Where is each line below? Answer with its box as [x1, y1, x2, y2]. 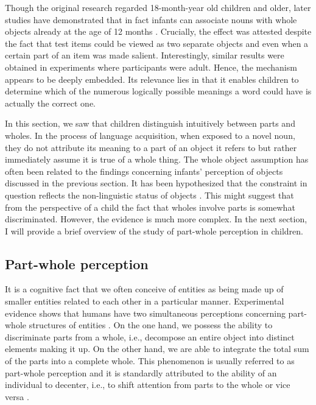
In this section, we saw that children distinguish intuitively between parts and [5, 117, 295, 130]
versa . [5, 390, 29, 403]
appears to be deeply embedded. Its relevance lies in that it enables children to [5, 72, 299, 85]
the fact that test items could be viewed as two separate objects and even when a [5, 37, 309, 49]
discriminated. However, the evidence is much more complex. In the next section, [5, 213, 307, 225]
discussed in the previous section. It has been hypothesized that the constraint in [5, 177, 307, 189]
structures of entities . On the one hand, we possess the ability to [29, 319, 273, 331]
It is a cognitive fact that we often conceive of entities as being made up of [5, 283, 284, 295]
